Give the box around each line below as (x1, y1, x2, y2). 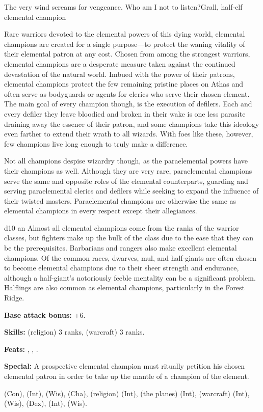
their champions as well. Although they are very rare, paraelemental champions (4, 165, 252, 176)
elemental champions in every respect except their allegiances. (4, 205, 197, 216)
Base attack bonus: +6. (4, 309, 86, 320)
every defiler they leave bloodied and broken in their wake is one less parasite (4, 108, 246, 119)
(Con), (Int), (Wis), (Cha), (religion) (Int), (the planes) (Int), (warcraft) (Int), (4, 388, 250, 398)
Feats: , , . (4, 343, 38, 354)
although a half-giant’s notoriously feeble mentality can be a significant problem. (4, 272, 256, 283)
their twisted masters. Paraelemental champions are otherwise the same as (4, 195, 236, 206)
